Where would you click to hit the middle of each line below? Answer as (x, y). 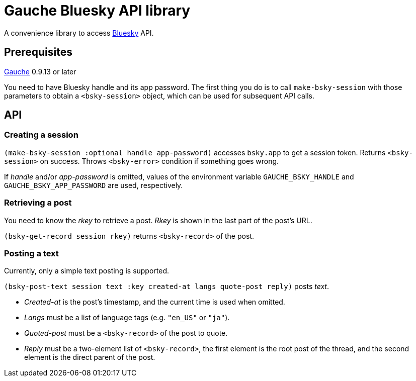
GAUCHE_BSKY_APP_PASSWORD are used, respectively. (94, 185)
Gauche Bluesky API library (97, 11)
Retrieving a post (38, 203)
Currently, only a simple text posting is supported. (87, 271)
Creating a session (41, 135)
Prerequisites (38, 52)
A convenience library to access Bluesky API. (79, 33)
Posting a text (31, 253)
